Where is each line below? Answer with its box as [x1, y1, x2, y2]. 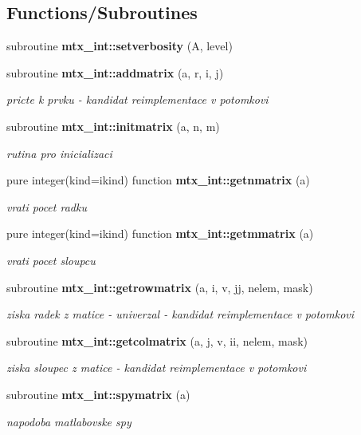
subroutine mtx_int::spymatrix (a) [6, 386, 190, 402]
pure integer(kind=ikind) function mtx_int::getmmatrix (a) [6, 225, 314, 242]
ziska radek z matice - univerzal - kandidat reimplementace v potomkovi [6, 306, 355, 322]
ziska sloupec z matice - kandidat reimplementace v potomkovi [6, 359, 307, 376]
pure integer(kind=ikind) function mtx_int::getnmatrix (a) [6, 172, 310, 188]
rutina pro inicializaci [6, 144, 112, 161]
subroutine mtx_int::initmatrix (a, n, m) [6, 117, 220, 134]
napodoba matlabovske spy [6, 413, 131, 429]
